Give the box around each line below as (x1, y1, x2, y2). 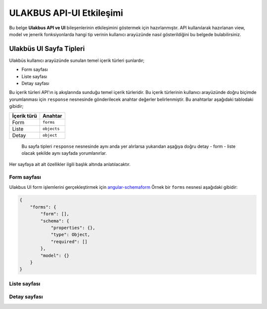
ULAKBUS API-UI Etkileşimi (9, 7, 124, 18)
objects (42, 126, 60, 132)
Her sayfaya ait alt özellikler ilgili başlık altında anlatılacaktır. (9, 161, 131, 168)
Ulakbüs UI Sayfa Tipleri (9, 44, 85, 53)
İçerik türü (12, 112, 37, 119)
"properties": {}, (50, 225, 96, 231)
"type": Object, (50, 232, 90, 237)
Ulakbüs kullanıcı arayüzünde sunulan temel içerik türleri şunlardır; (9, 57, 145, 63)
